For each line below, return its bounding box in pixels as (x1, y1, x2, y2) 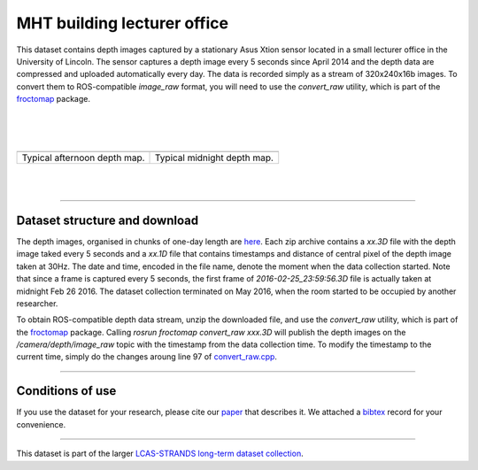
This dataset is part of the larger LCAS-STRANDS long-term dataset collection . (16, 448, 305, 459)
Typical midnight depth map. (155, 151, 274, 164)
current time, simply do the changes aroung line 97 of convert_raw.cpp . (16, 351, 278, 362)
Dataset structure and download (16, 212, 199, 227)
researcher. (16, 297, 58, 309)
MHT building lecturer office (16, 13, 229, 33)
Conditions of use (16, 383, 117, 398)
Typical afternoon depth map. (21, 151, 145, 164)
